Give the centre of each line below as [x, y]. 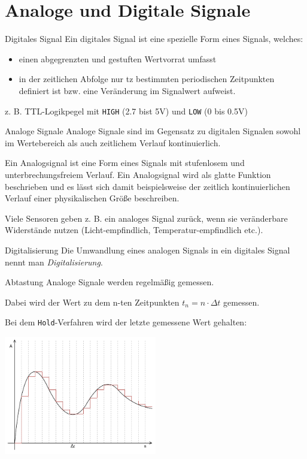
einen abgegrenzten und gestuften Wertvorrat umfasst [118, 58]
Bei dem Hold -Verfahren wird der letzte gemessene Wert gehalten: [126, 322]
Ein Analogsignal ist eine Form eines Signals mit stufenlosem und [125, 163]
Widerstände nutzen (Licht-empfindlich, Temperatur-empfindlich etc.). [134, 230]
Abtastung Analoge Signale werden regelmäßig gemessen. [110, 282]
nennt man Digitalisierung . [54, 262]
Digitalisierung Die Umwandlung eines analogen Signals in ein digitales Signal [148, 250]
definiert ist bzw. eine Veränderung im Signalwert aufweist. [127, 90]
